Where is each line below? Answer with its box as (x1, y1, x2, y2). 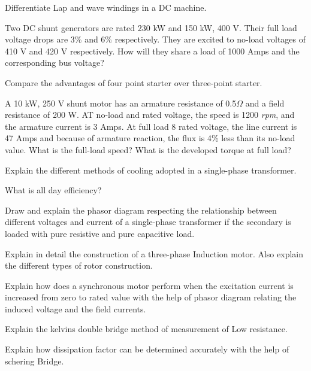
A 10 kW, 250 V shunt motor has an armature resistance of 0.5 (5, 96, 237, 109)
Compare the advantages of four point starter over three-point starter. (5, 76, 262, 89)
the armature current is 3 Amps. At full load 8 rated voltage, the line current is (5, 120, 297, 132)
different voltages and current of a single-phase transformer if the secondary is (5, 215, 291, 228)
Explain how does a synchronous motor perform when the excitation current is (5, 279, 294, 291)
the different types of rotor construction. (5, 259, 153, 272)
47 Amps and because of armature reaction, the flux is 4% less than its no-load (5, 132, 295, 144)
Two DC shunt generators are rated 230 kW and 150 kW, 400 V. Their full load (5, 21, 297, 34)
